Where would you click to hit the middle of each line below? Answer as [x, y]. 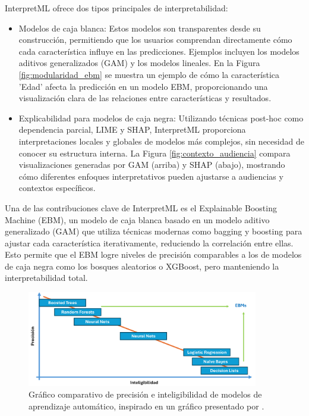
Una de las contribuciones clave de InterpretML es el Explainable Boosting [141, 207]
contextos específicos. [57, 188]
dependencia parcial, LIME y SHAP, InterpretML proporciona [132, 129]
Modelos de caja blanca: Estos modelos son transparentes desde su [140, 28]
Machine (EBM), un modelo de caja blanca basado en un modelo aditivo [137, 219]
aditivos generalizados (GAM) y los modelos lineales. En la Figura [139, 63]
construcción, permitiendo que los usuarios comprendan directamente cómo [155, 40]
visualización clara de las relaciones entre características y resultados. [145, 98]
